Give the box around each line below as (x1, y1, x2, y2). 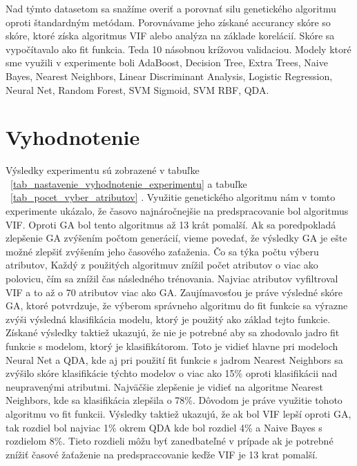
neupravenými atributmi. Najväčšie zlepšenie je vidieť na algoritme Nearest (6, 379, 324, 394)
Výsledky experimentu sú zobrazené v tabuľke (6, 163, 200, 177)
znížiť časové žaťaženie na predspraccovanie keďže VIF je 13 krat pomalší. (6, 447, 318, 461)
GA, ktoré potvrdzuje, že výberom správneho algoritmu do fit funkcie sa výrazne (6, 298, 348, 313)
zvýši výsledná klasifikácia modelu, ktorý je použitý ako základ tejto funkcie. (6, 311, 331, 326)
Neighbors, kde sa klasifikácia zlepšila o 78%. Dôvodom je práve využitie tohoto (6, 393, 342, 407)
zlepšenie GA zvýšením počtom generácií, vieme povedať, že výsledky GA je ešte (6, 231, 347, 245)
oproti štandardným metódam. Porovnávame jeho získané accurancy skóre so (6, 14, 331, 29)
